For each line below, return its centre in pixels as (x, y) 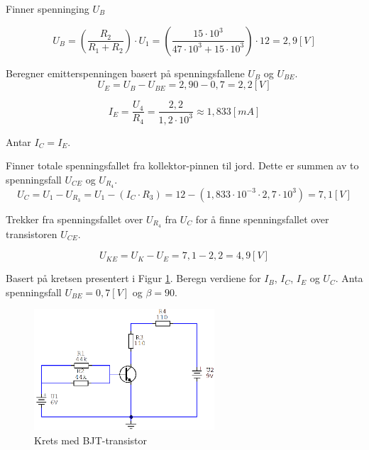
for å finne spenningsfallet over (262, 219)
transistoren (32, 234)
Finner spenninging (48, 9)
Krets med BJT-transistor (90, 440)
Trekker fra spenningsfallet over (75, 219)
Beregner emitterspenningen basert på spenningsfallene (125, 73)
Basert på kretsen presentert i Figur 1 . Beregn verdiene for (133, 278)
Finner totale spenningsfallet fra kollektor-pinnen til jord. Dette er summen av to (182, 165)
